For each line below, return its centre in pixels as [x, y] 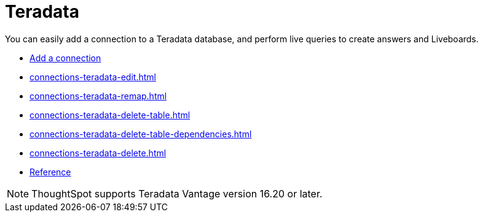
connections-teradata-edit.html [93, 77]
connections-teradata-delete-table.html [110, 115]
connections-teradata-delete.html [98, 153]
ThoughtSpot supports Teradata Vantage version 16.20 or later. [177, 193]
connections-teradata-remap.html [98, 96]
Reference [50, 172]
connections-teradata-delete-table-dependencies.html [141, 134]
